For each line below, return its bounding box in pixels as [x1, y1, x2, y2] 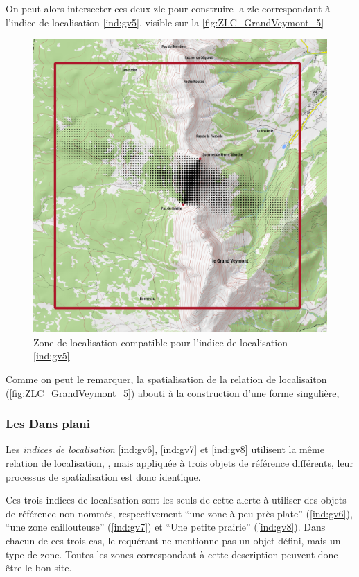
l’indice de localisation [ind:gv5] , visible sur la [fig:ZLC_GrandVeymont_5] [6, 15, 324, 29]
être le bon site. [6, 560, 72, 575]
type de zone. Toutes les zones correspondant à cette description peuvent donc [6, 547, 338, 561]
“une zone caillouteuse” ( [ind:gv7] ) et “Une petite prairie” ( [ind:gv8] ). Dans [6, 520, 326, 534]
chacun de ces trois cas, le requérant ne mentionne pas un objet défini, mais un [6, 533, 341, 547]
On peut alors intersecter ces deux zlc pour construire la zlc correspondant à [6, 1, 331, 15]
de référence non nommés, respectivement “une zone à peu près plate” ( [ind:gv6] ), [6, 506, 353, 520]
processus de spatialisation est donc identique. [6, 469, 201, 483]
